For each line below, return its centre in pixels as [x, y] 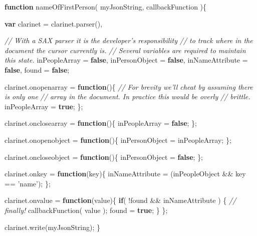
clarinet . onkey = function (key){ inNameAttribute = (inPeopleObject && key [125, 174]
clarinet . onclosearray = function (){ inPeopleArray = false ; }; [101, 123]
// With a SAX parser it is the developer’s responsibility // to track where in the [129, 40]
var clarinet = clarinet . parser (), [54, 23]
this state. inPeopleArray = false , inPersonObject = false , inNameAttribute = [126, 60]
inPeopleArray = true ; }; [44, 106]
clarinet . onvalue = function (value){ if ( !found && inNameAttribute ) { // [120, 200]
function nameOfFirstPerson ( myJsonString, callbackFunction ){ [106, 7]
